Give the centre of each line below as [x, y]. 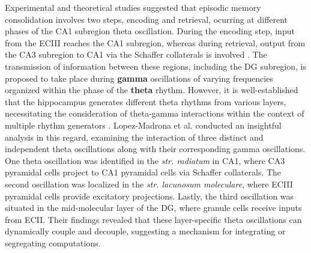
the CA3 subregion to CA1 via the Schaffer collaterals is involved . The [136, 54]
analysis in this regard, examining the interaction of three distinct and [134, 137]
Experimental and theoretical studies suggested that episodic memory [133, 7]
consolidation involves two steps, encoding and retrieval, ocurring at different [146, 19]
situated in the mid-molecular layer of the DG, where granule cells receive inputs [153, 208]
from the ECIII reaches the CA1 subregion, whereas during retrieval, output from [155, 42]
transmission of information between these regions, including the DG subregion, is [155, 66]
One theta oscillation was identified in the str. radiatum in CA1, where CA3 [145, 160]
